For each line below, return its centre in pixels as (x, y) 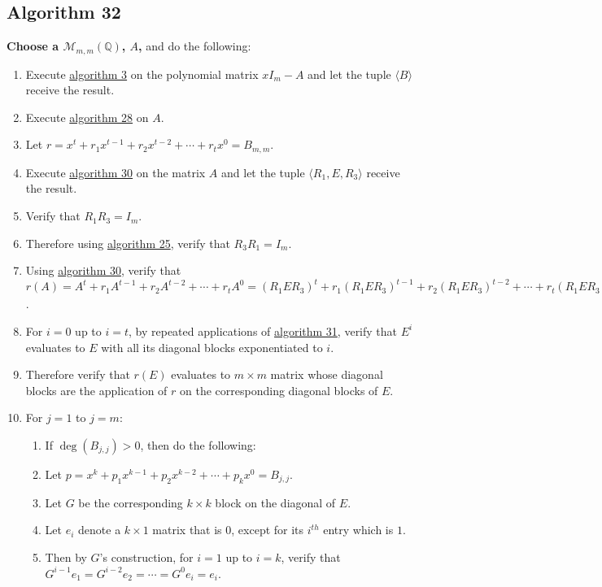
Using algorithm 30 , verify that (103, 270)
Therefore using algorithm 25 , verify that (128, 243)
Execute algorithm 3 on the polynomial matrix (142, 74)
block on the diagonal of (275, 502)
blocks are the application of (96, 390)
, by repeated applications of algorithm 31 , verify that (263, 330)
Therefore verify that (78, 374)
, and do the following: (195, 46)
